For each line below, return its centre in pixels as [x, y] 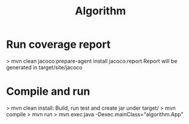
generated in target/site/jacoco [44, 67]
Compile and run [48, 92]
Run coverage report [58, 44]
